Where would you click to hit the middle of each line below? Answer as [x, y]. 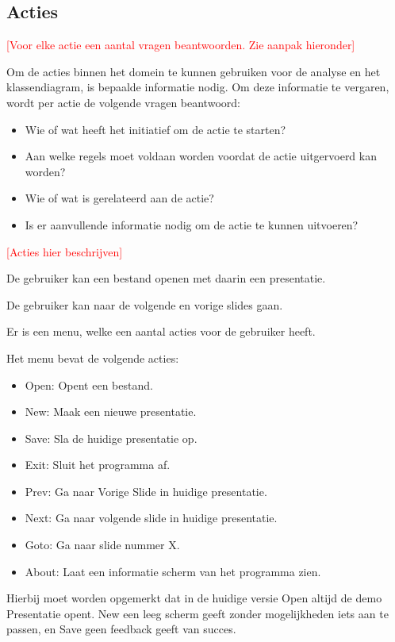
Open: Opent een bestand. [89, 384]
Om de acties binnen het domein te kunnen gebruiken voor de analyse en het [194, 71]
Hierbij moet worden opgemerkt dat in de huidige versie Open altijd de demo [194, 598]
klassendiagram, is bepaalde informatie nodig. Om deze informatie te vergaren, [198, 87]
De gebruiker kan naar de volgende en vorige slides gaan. [145, 304]
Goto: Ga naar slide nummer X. [102, 545]
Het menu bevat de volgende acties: [93, 358]
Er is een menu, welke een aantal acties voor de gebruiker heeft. [161, 331]
